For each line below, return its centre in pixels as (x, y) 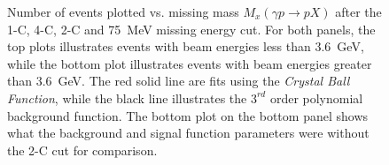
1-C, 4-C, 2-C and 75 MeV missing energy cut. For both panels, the (191, 29)
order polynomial (316, 97)
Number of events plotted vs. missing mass (123, 11)
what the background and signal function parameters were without (188, 133)
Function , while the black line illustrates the (127, 97)
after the (358, 11)
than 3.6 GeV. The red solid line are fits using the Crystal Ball (179, 81)
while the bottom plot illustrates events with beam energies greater (190, 63)
